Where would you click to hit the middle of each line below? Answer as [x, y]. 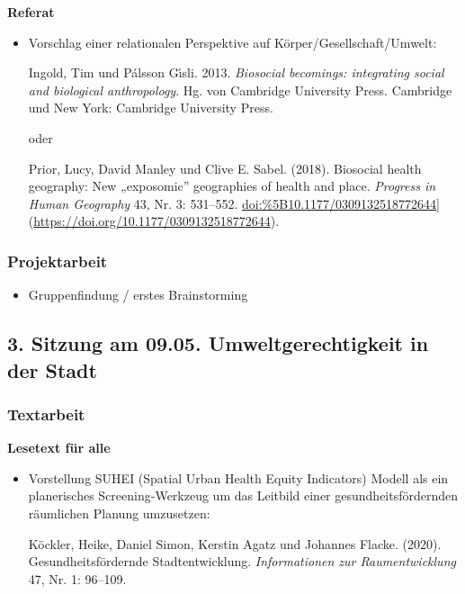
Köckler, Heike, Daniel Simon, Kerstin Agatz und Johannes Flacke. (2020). [235, 543]
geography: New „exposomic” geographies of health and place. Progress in [232, 186]
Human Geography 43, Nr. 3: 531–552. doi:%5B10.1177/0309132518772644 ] [234, 203]
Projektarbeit [58, 261]
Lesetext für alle [59, 448]
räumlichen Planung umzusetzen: [119, 513]
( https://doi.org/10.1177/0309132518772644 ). [154, 221]
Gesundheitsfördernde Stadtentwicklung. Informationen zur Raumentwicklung [242, 561]
